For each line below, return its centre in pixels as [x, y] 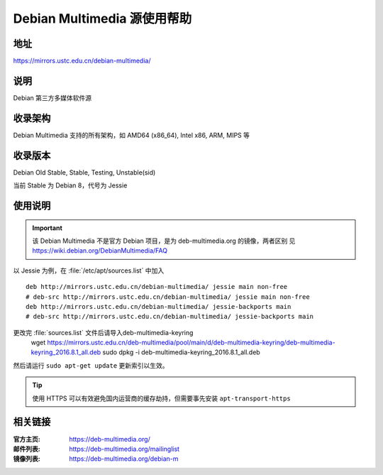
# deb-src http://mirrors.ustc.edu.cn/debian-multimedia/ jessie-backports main [170, 317]
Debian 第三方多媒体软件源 [52, 98]
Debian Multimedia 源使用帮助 [102, 18]
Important [48, 228]
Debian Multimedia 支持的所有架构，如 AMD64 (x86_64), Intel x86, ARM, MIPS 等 [131, 135]
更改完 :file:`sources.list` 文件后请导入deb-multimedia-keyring [103, 332]
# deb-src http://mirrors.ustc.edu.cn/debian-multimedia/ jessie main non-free [168, 297]
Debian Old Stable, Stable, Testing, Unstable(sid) [84, 172]
